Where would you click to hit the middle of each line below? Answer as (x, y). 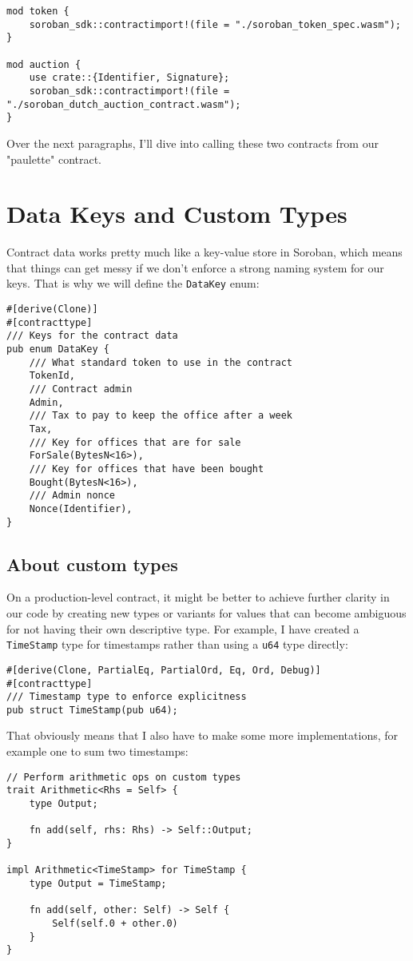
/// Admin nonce (72, 496)
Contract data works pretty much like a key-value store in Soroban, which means (205, 252)
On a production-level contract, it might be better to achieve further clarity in (198, 597)
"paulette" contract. (54, 159)
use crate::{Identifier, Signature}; (129, 78)
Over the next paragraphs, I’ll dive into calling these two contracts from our (193, 143)
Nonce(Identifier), (81, 508)
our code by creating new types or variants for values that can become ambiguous (206, 613)
